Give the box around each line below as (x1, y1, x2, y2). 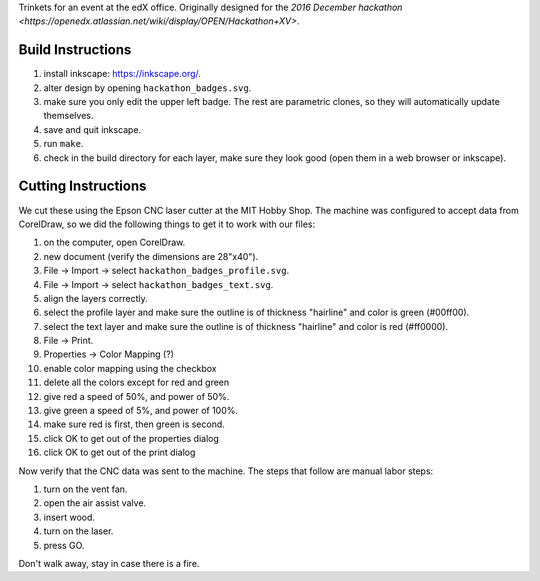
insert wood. (43, 511, 95, 523)
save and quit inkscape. (43, 123, 142, 135)
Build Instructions (18, 41, 132, 59)
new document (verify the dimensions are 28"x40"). (43, 250, 259, 262)
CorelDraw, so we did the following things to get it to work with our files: (18, 218, 315, 230)
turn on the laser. (43, 525, 114, 537)
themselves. (43, 110, 94, 122)
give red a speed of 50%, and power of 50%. (43, 390, 230, 402)
